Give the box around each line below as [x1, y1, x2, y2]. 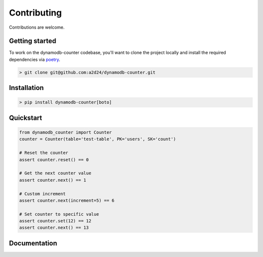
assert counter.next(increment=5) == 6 [19, 198, 114, 203]
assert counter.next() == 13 [19, 225, 89, 231]
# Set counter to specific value [19, 211, 99, 217]
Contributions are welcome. [9, 24, 65, 30]
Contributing [9, 7, 62, 18]
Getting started [9, 37, 56, 45]
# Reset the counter [19, 150, 68, 156]
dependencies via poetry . [9, 56, 60, 62]
